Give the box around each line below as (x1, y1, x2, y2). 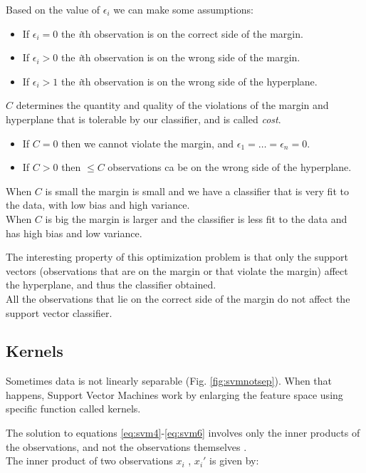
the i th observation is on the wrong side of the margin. (61, 50, 300, 65)
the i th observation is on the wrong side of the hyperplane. (61, 73, 318, 88)
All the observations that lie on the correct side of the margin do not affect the (6, 291, 350, 306)
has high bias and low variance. (6, 225, 142, 240)
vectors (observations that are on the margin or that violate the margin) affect (6, 263, 348, 278)
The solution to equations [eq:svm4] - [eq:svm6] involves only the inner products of (6, 425, 360, 440)
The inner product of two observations (6, 453, 173, 468)
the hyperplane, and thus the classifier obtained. (6, 277, 216, 292)
